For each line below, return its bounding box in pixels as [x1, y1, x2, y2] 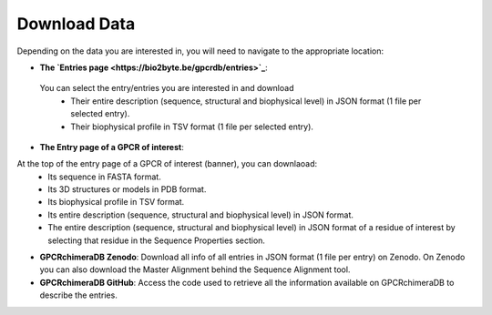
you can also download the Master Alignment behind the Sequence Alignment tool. [39, 264, 351, 275]
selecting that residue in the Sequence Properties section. [47, 235, 266, 246]
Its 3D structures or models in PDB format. [47, 184, 207, 195]
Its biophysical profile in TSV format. [47, 197, 185, 208]
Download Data [16, 14, 136, 34]
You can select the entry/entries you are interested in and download [39, 83, 294, 94]
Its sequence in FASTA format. [47, 171, 161, 182]
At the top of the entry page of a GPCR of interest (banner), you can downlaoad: [16, 158, 318, 169]
